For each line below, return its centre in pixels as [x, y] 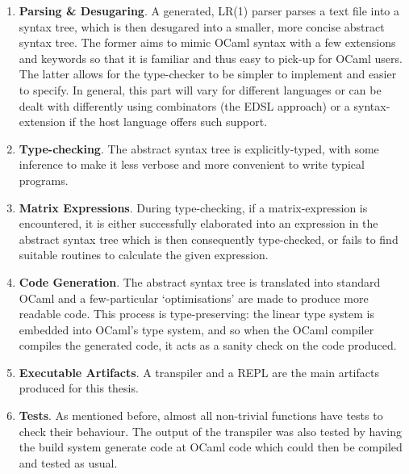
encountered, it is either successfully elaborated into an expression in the [198, 223]
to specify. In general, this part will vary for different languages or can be [200, 89]
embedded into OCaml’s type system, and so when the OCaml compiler [196, 329]
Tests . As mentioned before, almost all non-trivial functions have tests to [201, 415]
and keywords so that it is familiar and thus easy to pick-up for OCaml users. [211, 58]
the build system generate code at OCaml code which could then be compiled [211, 447]
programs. [44, 180]
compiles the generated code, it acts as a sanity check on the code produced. [208, 345]
